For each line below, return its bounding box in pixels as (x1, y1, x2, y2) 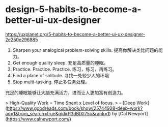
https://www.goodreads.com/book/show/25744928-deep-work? (7, 105, 143, 111)
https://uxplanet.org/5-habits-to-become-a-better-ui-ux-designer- (5, 31, 145, 37)
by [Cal (111, 110, 127, 116)
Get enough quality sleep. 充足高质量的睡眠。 (12, 59, 108, 66)
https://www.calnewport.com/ (7, 116, 70, 122)
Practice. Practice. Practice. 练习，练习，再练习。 (12, 66, 117, 72)
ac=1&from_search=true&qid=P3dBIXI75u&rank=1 (5, 110, 109, 116)
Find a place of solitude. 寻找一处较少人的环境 (12, 72, 109, 78)
